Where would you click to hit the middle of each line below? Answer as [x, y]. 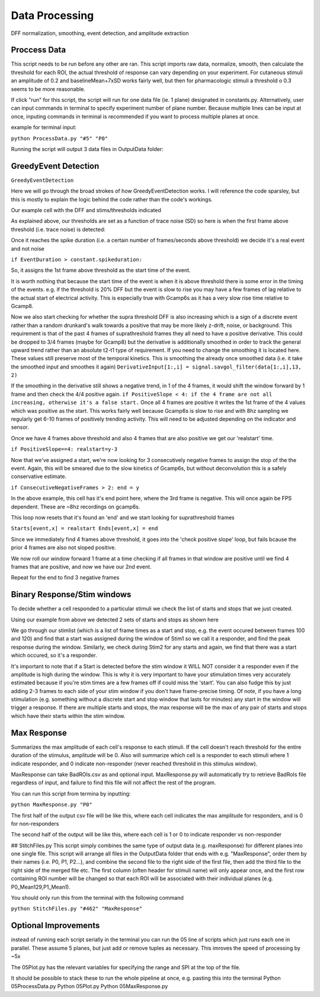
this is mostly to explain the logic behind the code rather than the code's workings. [112, 199]
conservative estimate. [39, 476]
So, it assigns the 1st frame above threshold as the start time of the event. [101, 270]
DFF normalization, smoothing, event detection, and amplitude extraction [100, 33]
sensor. [20, 427]
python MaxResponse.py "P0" [52, 805]
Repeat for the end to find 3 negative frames [65, 578]
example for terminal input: [44, 127]
